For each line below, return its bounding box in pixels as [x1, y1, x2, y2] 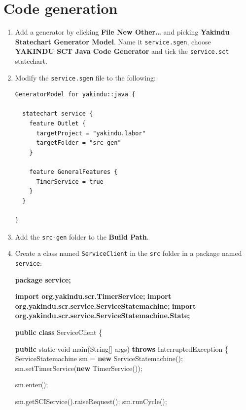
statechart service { [22, 110, 93, 118]
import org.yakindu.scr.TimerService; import [15, 291, 172, 301]
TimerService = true [36, 178, 104, 185]
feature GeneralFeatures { [29, 168, 118, 176]
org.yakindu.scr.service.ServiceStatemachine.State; [15, 310, 190, 321]
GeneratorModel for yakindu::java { [15, 91, 136, 98]
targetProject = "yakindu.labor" [36, 129, 146, 137]
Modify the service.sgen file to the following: [15, 72, 156, 82]
